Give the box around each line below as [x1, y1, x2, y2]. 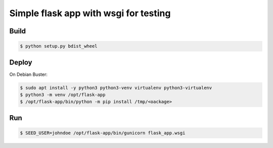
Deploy [9, 58, 32, 67]
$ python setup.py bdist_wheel [20, 43, 98, 49]
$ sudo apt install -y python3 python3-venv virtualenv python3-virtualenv [20, 85, 212, 90]
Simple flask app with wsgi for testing [9, 8, 171, 19]
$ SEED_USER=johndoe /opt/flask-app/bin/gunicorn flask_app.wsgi [20, 130, 186, 136]
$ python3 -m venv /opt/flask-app [20, 92, 106, 98]
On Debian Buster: [9, 71, 48, 77]
